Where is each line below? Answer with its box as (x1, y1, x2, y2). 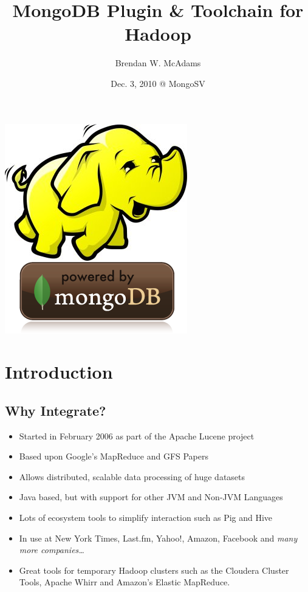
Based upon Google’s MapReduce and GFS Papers (19, 450, 209, 463)
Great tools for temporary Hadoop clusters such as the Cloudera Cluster (19, 563, 289, 576)
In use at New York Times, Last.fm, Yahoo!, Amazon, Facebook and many (19, 531, 298, 544)
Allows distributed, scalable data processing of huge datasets (19, 470, 245, 483)
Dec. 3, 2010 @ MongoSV (111, 77, 205, 89)
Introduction (5, 359, 113, 384)
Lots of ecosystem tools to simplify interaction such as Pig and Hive (19, 511, 273, 524)
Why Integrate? (5, 401, 106, 419)
